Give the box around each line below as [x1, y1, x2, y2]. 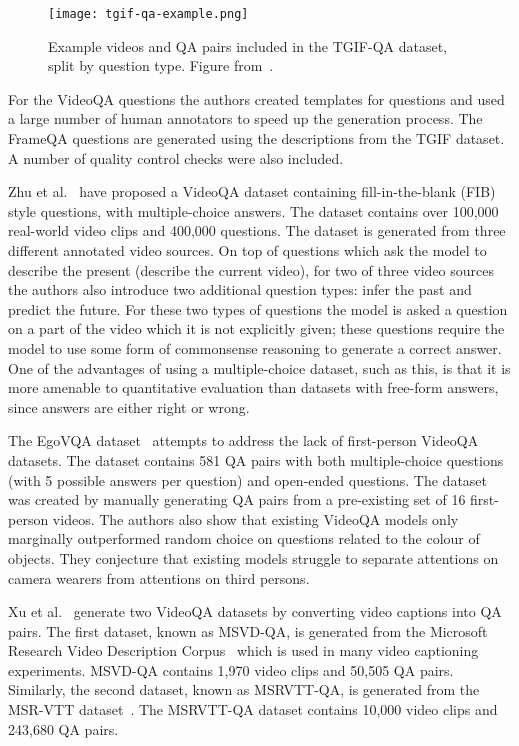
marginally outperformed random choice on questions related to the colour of [8, 528, 480, 549]
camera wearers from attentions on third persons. [8, 567, 310, 588]
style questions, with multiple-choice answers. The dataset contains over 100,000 [8, 200, 499, 221]
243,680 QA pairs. [8, 718, 119, 739]
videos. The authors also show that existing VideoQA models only [52, 508, 459, 529]
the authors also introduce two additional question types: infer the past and [8, 279, 472, 300]
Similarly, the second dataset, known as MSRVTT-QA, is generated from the [8, 679, 480, 700]
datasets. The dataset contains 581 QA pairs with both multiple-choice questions [8, 449, 504, 470]
